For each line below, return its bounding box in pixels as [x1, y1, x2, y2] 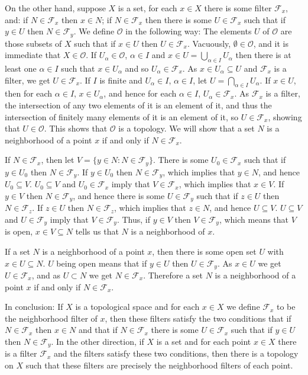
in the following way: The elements [125, 25, 252, 37]
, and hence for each [103, 87, 177, 100]
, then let [41, 153, 74, 166]
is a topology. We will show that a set [118, 122, 255, 134]
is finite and [99, 73, 142, 86]
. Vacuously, [187, 37, 231, 49]
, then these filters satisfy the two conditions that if [105, 312, 291, 324]
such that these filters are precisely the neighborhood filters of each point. [25, 359, 293, 371]
